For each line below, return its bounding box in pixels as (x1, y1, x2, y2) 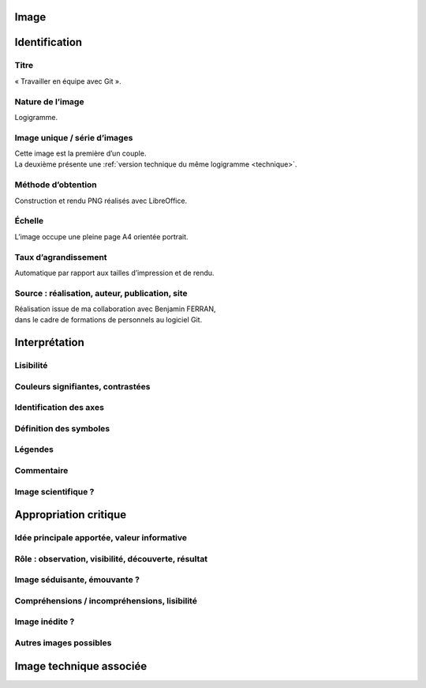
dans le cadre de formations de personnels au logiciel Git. (14, 315, 203, 325)
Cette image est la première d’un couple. (14, 149, 147, 158)
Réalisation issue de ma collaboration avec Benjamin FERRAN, (14, 304, 216, 314)
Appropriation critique (14, 508, 127, 521)
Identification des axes (14, 402, 104, 413)
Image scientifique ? (14, 486, 95, 497)
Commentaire (14, 465, 69, 476)
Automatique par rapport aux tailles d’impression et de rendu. (14, 268, 215, 277)
